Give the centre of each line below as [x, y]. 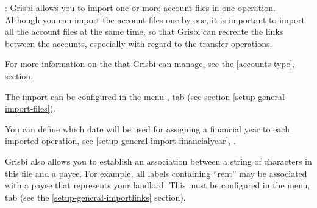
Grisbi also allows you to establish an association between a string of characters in [158, 161]
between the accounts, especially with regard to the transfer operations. [139, 43]
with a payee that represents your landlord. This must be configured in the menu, [158, 185]
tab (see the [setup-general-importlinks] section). [95, 197]
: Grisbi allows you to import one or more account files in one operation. [140, 7]
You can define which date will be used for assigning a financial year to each [147, 128]
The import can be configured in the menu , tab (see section [118, 96]
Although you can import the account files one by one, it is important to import [155, 19]
